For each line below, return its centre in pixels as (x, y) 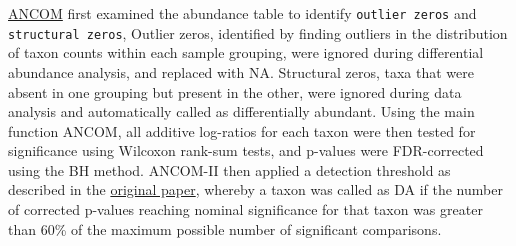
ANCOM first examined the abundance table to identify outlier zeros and (242, 13)
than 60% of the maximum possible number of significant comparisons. (225, 228)
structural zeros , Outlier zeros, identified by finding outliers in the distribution (258, 32)
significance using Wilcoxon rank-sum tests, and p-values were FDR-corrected (246, 150)
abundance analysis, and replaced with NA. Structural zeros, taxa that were (241, 71)
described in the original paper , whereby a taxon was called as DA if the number (255, 189)
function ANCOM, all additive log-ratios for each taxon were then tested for (242, 130)
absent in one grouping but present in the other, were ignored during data (235, 91)
